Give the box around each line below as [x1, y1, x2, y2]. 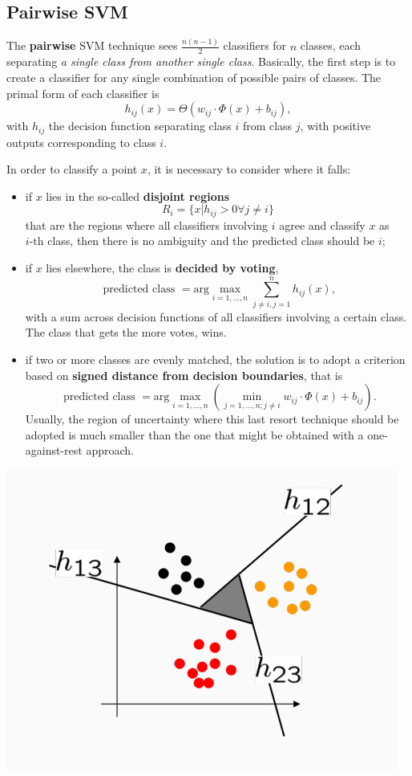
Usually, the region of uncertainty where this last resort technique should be [25, 410, 399, 427]
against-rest [25, 442, 83, 459]
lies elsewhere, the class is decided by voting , [46, 259, 279, 276]
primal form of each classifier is [6, 84, 160, 101]
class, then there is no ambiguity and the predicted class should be [47, 232, 375, 249]
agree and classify [279, 216, 366, 233]
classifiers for [223, 37, 287, 54]
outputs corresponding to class [6, 133, 156, 150]
